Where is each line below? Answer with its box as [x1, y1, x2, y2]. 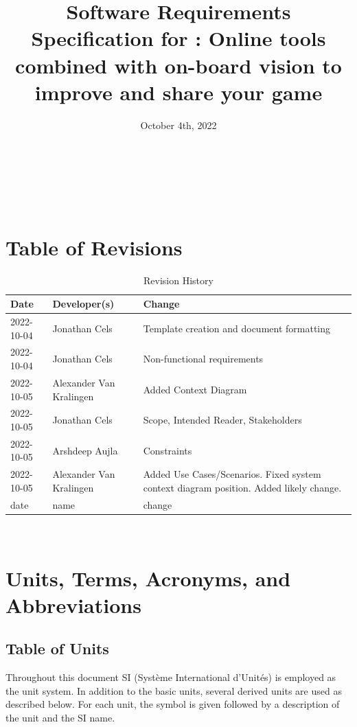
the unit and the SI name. [5, 710, 115, 724]
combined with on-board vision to [15, 51, 342, 79]
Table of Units [5, 638, 109, 659]
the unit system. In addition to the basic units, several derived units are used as [5, 683, 342, 697]
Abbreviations [5, 590, 141, 619]
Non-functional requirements [143, 351, 264, 366]
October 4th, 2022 [140, 117, 217, 132]
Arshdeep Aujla [52, 443, 118, 457]
